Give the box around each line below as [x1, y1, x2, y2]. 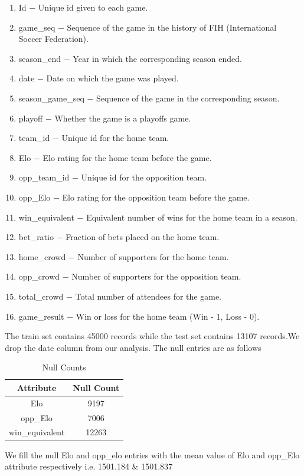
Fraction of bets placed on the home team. [66, 231, 220, 243]
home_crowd [18, 250, 66, 262]
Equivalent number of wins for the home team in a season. [86, 211, 298, 223]
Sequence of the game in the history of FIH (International [67, 21, 277, 33]
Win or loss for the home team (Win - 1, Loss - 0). [76, 310, 260, 322]
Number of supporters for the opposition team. [71, 270, 241, 283]
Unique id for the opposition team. [81, 171, 207, 183]
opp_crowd [18, 270, 60, 283]
